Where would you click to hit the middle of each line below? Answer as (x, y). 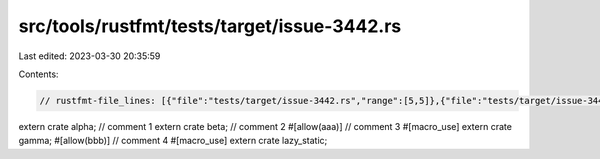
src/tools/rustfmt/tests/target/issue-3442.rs (210, 26)
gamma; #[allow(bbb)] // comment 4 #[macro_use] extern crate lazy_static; (173, 141)
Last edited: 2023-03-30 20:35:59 (89, 56)
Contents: (38, 74)
